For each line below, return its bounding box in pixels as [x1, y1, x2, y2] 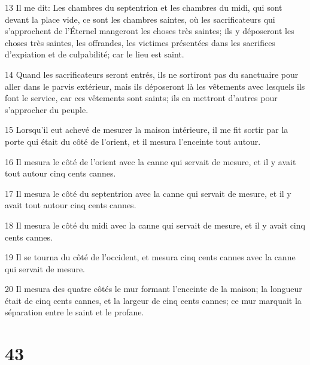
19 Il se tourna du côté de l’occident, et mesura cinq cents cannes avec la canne [5, 251, 296, 263]
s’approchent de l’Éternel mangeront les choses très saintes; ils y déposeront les [5, 25, 294, 37]
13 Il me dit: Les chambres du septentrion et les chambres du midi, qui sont [5, 1, 282, 13]
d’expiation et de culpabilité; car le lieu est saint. [5, 48, 184, 60]
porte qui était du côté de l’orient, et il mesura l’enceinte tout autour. [5, 135, 261, 147]
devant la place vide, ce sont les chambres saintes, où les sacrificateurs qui [5, 13, 275, 25]
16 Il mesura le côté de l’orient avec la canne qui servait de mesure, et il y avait [5, 155, 296, 168]
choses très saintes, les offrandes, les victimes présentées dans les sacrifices [5, 36, 275, 48]
